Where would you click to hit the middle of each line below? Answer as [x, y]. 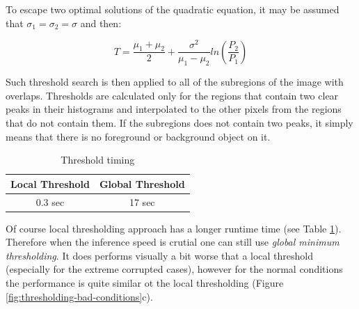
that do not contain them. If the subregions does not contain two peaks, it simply [179, 122]
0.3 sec [50, 201]
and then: [101, 23]
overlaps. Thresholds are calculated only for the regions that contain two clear [172, 95]
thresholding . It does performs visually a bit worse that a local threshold [160, 255]
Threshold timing [98, 160]
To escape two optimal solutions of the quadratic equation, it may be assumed [173, 9]
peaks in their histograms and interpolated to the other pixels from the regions [174, 109]
